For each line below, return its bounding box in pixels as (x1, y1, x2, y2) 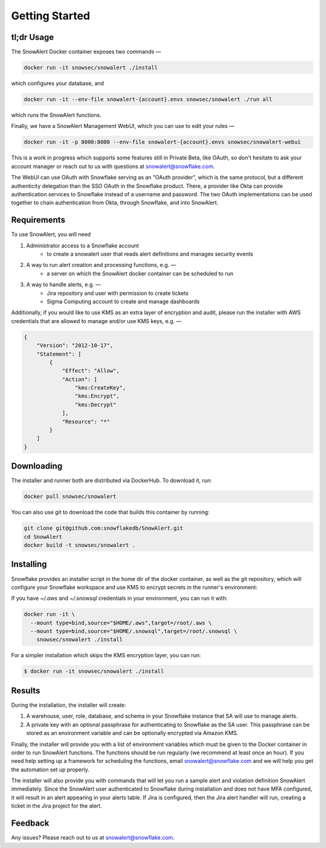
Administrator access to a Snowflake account (26, 242, 139, 249)
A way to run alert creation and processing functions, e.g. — (26, 262, 176, 269)
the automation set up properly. (11, 766, 90, 773)
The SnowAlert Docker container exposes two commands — (11, 48, 161, 56)
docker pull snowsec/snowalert (24, 493, 117, 500)
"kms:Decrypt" (74, 401, 117, 408)
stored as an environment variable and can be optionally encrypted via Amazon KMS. (26, 730, 238, 737)
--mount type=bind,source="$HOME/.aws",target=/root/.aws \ (30, 619, 212, 626)
